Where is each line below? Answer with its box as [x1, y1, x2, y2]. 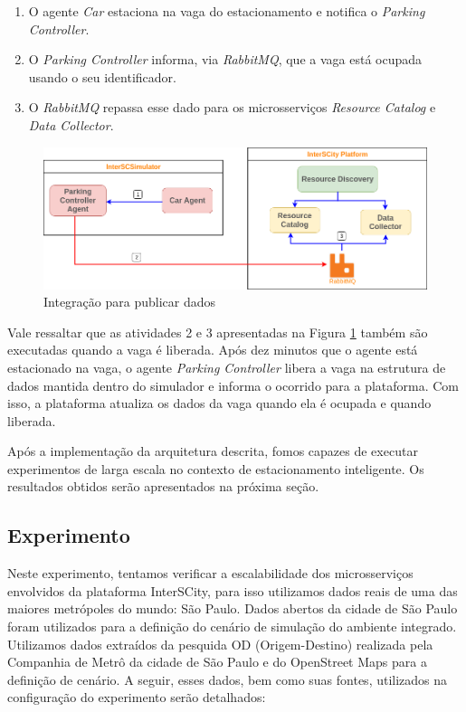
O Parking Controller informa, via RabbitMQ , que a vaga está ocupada [28, 50, 423, 69]
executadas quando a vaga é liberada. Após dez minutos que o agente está [7, 340, 418, 359]
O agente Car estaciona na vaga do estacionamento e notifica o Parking [28, 2, 425, 20]
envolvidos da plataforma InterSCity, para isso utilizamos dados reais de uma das [7, 581, 458, 600]
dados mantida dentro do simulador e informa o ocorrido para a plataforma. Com [7, 375, 460, 394]
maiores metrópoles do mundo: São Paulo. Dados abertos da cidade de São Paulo [7, 599, 458, 618]
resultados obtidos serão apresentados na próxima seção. [7, 477, 319, 496]
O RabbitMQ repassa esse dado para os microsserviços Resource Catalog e [28, 98, 436, 117]
